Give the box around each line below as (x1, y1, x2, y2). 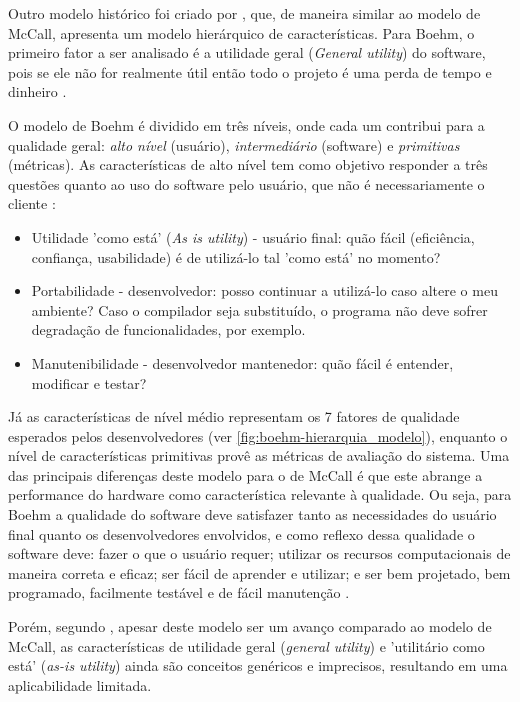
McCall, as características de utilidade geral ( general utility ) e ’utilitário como (8, 635, 485, 656)
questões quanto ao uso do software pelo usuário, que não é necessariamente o (8, 173, 485, 194)
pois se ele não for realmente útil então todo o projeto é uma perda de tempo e (8, 61, 492, 82)
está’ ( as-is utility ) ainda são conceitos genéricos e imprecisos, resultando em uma (8, 655, 508, 676)
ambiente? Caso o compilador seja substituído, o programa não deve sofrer (31, 299, 488, 320)
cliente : (8, 193, 56, 214)
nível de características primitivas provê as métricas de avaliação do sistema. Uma (8, 445, 510, 466)
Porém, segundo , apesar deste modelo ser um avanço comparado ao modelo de (8, 616, 492, 637)
